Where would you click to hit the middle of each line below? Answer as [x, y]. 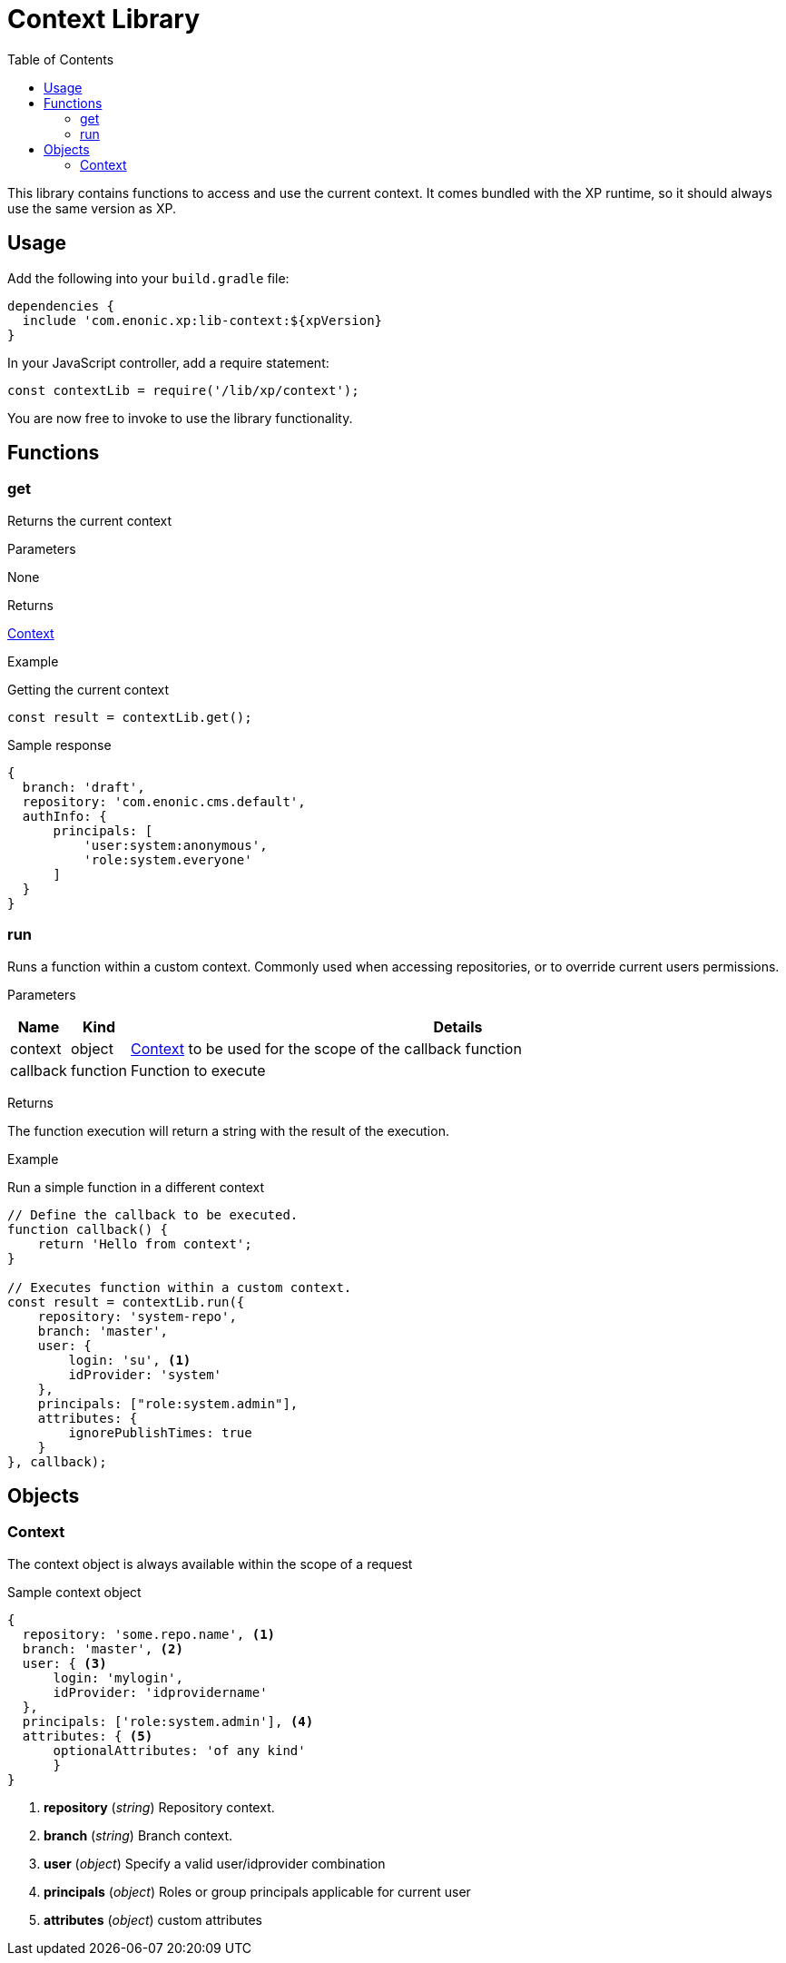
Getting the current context [88, 689]
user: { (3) [64, 1663]
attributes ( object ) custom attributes [153, 1919]
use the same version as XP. [92, 208]
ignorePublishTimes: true [160, 1432]
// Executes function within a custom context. [180, 1287]
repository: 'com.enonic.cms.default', [164, 801]
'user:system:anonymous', [176, 845]
